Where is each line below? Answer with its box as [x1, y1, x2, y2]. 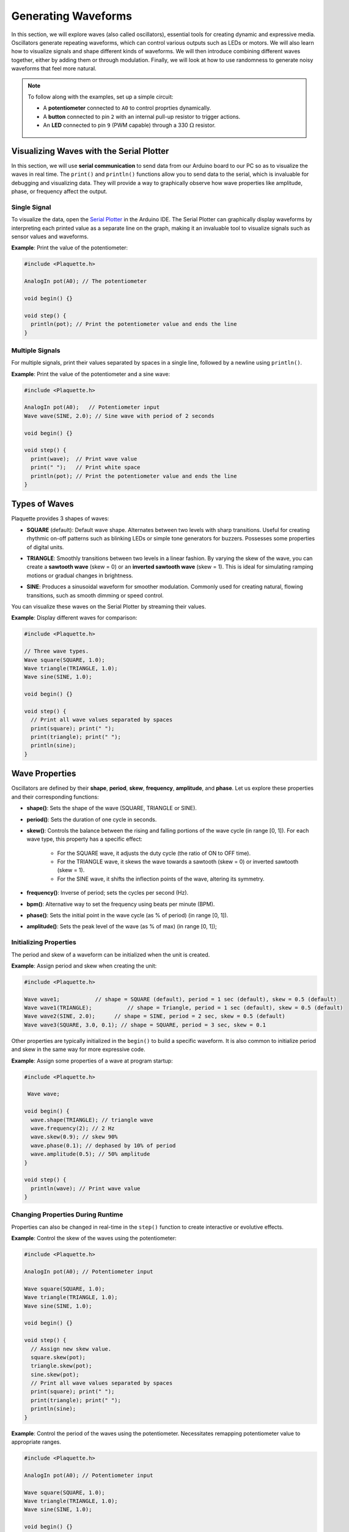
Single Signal [11, 203, 51, 211]
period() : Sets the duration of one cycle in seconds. [26, 816, 157, 823]
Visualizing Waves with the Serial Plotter [11, 146, 169, 156]
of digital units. [26, 543, 64, 551]
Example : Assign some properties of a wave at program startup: [11, 1057, 174, 1064]
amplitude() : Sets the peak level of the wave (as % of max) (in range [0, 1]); [26, 923, 217, 930]
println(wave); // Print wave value [31, 1185, 141, 1192]
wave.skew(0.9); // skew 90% [31, 1134, 119, 1140]
